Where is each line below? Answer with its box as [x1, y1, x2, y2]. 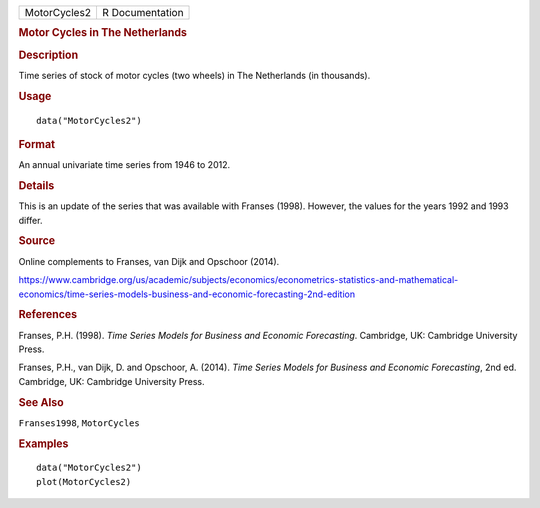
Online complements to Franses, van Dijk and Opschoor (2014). [18, 255, 280, 267]
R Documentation [101, 6, 184, 19]
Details [18, 179, 55, 193]
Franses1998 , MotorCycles [18, 416, 140, 429]
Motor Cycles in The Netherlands [18, 26, 187, 40]
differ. [18, 214, 43, 226]
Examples [18, 436, 69, 450]
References [18, 308, 78, 322]
